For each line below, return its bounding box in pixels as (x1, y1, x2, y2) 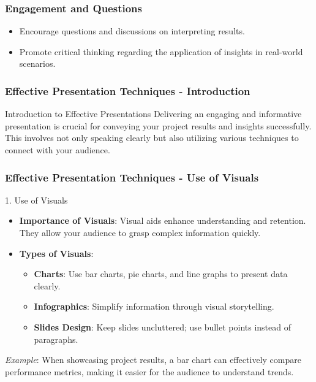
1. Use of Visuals (5, 193, 68, 206)
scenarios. (19, 57, 56, 70)
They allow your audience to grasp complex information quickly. (19, 226, 261, 239)
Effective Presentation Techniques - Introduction (5, 83, 250, 98)
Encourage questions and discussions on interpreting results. (19, 25, 245, 37)
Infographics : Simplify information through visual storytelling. (34, 300, 274, 313)
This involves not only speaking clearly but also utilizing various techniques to (5, 131, 299, 144)
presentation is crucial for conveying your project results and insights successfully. (5, 119, 312, 132)
